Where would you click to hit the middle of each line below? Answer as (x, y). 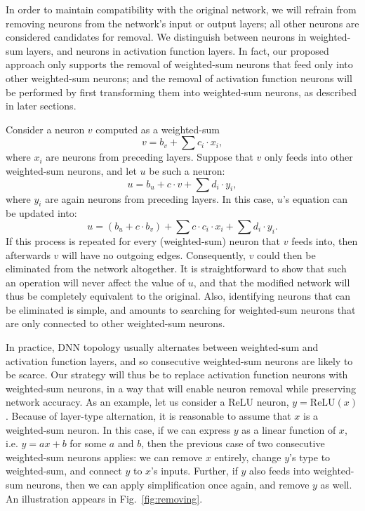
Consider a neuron (45, 129)
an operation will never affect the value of (95, 282)
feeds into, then (325, 240)
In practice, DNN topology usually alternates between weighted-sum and (162, 347)
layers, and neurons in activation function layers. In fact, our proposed (178, 50)
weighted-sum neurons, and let (71, 170)
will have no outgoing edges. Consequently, (154, 254)
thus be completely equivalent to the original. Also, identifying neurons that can (178, 296)
